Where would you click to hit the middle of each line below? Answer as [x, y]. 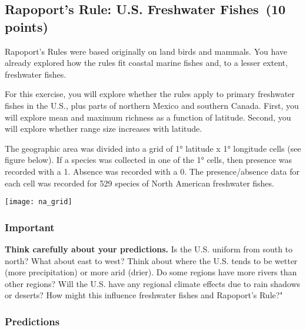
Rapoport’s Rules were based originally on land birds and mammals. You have [146, 51]
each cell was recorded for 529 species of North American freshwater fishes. [139, 183]
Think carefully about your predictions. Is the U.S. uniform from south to [149, 249]
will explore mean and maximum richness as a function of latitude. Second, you [148, 117]
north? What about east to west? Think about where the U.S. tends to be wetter [151, 260]
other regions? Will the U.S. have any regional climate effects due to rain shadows [153, 283]
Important [30, 227]
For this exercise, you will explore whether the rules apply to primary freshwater [150, 94]
